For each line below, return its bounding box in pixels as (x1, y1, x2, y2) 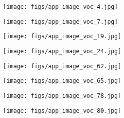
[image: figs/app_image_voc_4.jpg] (3, 3, 118, 10)
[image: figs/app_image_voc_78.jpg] (3, 92, 122, 99)
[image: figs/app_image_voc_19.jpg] (3, 33, 122, 40)
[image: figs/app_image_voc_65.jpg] (3, 77, 122, 85)
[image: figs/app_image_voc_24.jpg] (3, 47, 122, 55)
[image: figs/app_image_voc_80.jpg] (3, 107, 122, 114)
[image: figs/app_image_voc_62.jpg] (3, 62, 122, 70)
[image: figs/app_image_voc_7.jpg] (3, 18, 118, 25)
